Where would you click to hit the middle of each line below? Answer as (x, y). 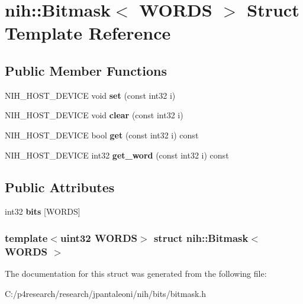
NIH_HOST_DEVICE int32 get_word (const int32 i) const (117, 155)
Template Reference (88, 33)
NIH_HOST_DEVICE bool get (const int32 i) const (102, 135)
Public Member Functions (86, 70)
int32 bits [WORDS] (43, 211)
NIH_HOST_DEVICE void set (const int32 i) (90, 95)
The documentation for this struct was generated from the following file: (136, 274)
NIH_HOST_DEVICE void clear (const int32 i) (94, 115)
